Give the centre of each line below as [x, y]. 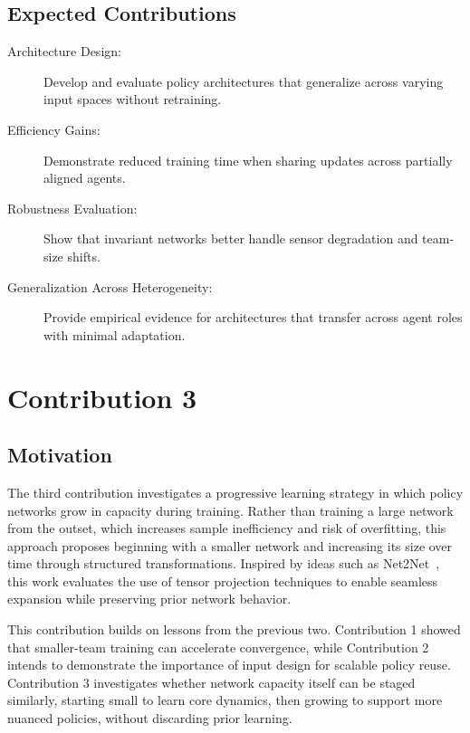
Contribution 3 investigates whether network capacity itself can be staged [211, 682]
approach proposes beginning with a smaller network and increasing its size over [230, 545]
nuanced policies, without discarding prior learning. [150, 718]
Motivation [60, 455]
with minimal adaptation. [115, 334]
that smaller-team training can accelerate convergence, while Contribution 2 [218, 647]
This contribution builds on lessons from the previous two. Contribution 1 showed [234, 629]
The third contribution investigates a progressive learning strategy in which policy [235, 492]
